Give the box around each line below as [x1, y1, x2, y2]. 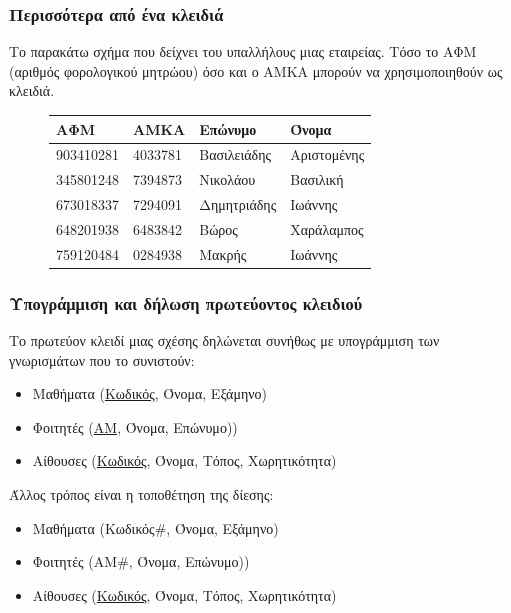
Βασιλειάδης [199, 144, 272, 165]
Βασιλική [290, 169, 344, 190]
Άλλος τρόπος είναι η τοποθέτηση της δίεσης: [9, 484, 274, 504]
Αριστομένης [290, 144, 365, 165]
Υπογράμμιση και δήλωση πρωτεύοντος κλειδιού [9, 290, 363, 315]
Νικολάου [199, 169, 256, 190]
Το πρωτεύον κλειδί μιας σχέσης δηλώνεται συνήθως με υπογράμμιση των [9, 330, 440, 351]
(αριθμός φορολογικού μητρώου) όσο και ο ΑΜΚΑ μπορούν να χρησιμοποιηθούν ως [9, 60, 503, 81]
